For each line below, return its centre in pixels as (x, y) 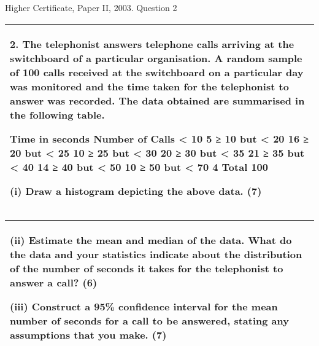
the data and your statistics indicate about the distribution (156, 254)
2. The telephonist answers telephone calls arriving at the (152, 44)
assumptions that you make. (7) (88, 334)
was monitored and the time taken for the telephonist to (149, 86)
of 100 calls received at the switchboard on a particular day (157, 72)
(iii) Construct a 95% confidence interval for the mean (144, 306)
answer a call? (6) (54, 282)
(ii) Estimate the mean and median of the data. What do (151, 240)
